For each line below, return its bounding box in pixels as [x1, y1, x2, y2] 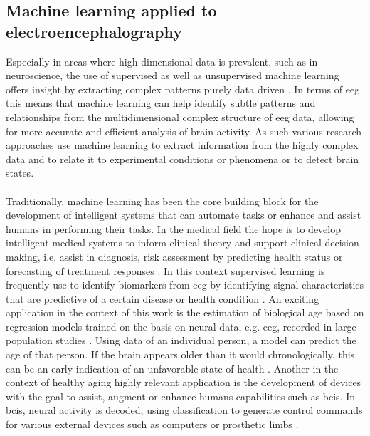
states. [6, 165, 34, 180]
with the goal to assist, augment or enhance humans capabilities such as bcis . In [6, 388, 356, 403]
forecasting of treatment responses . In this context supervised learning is [6, 263, 325, 278]
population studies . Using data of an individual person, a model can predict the [6, 333, 356, 348]
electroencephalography [6, 20, 182, 42]
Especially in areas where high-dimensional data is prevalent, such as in [6, 53, 318, 68]
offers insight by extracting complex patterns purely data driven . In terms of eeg [6, 81, 360, 96]
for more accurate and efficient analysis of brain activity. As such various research [6, 123, 362, 138]
